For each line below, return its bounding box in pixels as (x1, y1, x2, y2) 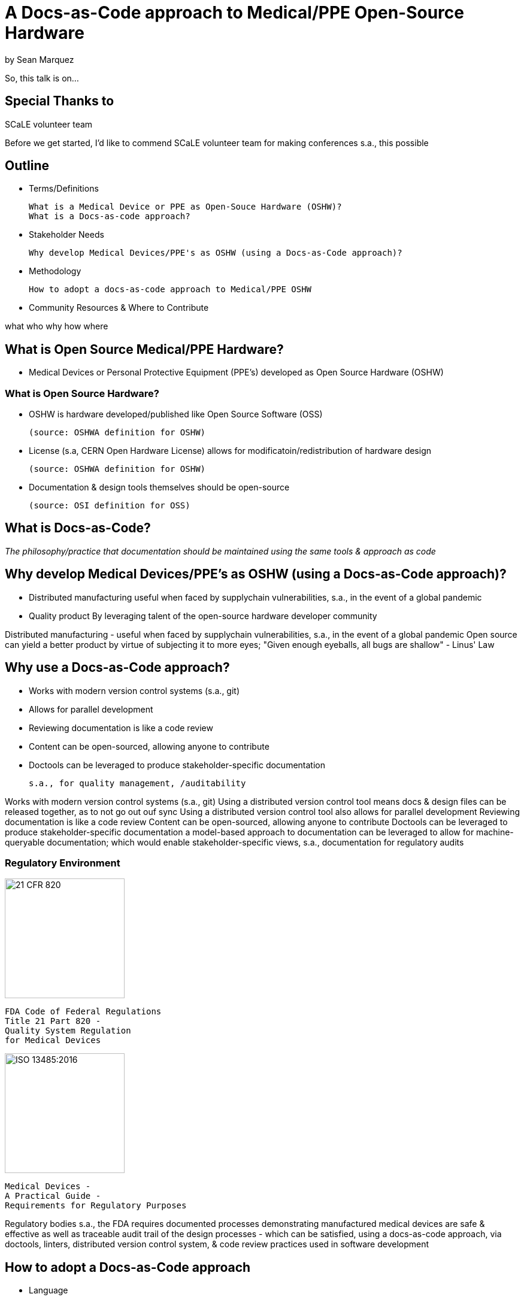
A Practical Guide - (5, 1191, 101, 1201)
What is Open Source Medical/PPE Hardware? (5, 341, 284, 357)
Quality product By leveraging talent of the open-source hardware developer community (29, 610, 377, 621)
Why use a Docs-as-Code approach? (5, 660, 230, 675)
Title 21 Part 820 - (5, 1016, 101, 1026)
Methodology (29, 266, 81, 277)
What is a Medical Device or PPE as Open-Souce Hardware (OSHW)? (29, 202, 342, 212)
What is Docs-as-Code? (5, 520, 151, 536)
